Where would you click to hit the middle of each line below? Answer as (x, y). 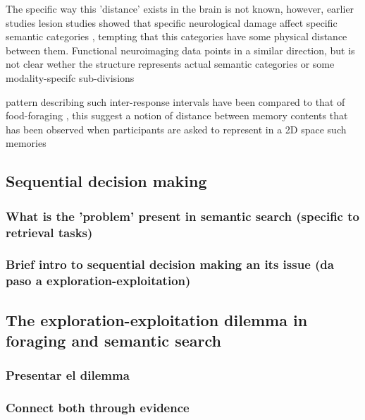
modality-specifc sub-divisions (70, 77)
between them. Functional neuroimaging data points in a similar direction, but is (180, 50)
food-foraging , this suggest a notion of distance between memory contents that (177, 115)
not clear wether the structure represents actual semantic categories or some (170, 64)
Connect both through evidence (98, 408)
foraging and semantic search (113, 341)
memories (26, 143)
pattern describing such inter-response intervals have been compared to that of (175, 101)
